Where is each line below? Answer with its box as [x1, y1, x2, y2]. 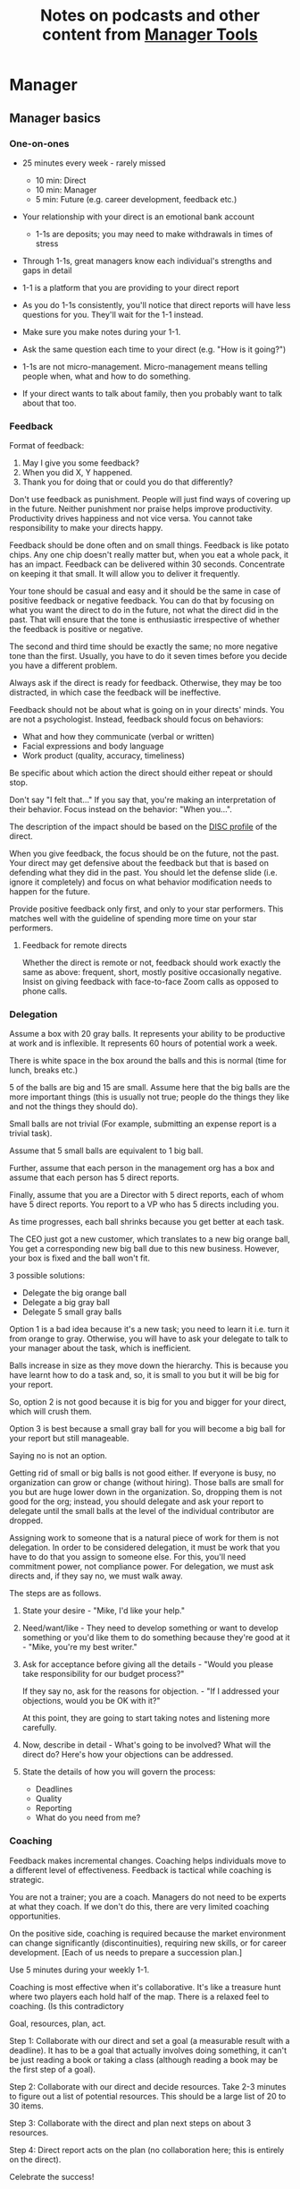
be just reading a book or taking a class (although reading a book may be [9, 2054, 279, 2065]
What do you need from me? [35, 1812, 141, 1823]
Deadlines [35, 1783, 73, 1795]
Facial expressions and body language [21, 740, 164, 752]
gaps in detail [21, 265, 72, 276]
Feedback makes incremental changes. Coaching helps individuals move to [9, 1855, 287, 1866]
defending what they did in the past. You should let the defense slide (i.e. [9, 868, 279, 878]
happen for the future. [9, 886, 91, 897]
